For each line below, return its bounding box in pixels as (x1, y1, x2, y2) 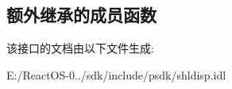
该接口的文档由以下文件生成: (6, 40, 154, 56)
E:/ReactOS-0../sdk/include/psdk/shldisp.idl (6, 66, 226, 83)
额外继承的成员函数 (6, 2, 157, 27)
